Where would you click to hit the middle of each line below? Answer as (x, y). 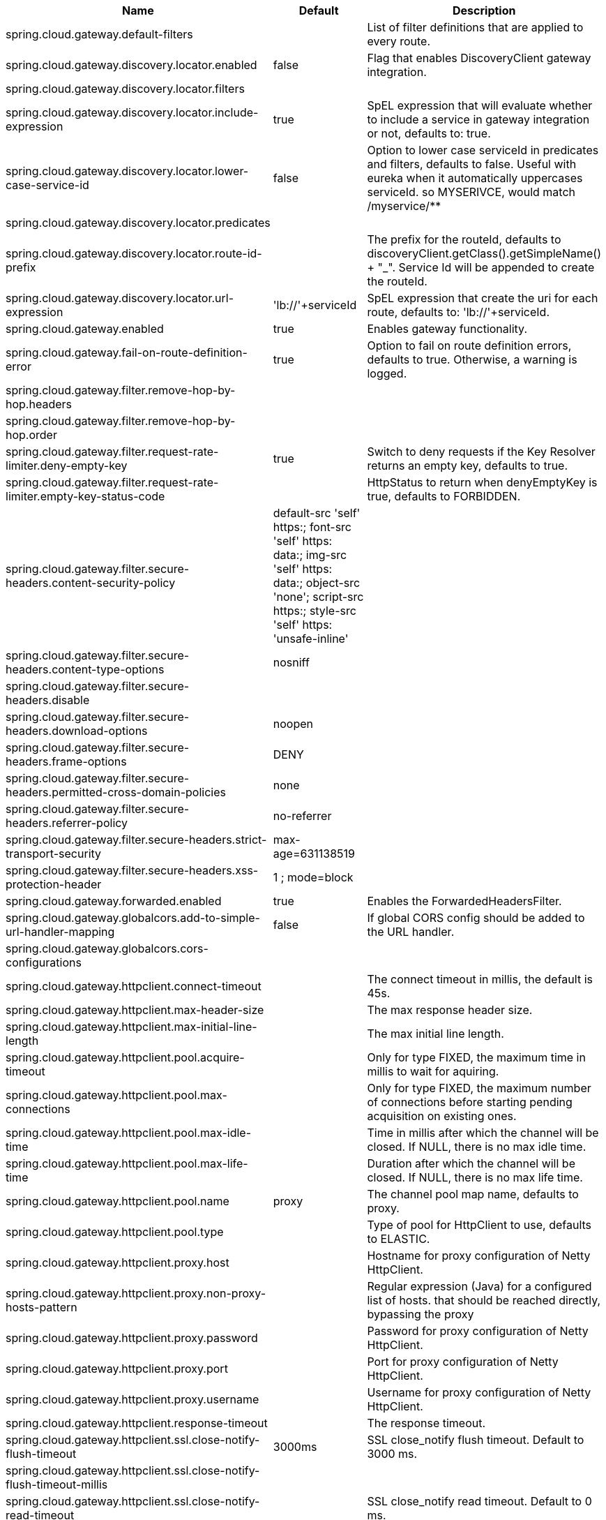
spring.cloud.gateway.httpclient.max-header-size (135, 1010)
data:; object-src (317, 583)
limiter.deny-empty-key (67, 465)
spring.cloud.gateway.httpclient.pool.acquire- (125, 1057)
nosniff (291, 662)
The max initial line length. (435, 1034)
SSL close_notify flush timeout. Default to (476, 1440)
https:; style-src (315, 611)
